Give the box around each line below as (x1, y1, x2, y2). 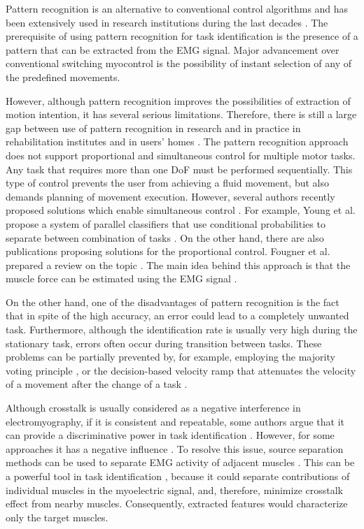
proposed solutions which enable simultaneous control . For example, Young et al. (6, 203, 356, 217)
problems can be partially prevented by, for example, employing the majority (6, 349, 335, 364)
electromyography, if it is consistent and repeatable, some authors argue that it (6, 414, 344, 428)
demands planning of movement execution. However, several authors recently (6, 189, 335, 203)
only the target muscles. (6, 509, 108, 524)
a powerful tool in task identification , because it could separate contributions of (6, 469, 350, 483)
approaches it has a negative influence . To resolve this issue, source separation (6, 441, 344, 456)
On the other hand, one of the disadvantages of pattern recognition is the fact (6, 294, 339, 309)
